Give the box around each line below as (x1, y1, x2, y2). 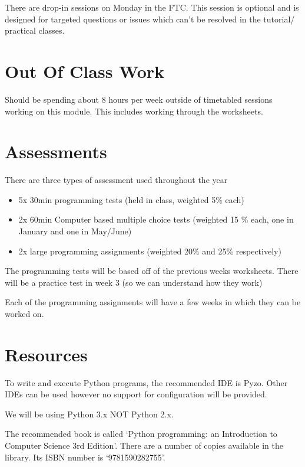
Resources (5, 342, 88, 366)
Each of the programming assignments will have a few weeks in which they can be (5, 296, 301, 308)
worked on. (5, 307, 44, 319)
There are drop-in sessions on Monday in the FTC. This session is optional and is (5, 1, 299, 13)
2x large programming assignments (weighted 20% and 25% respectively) (18, 244, 281, 257)
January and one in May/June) (18, 225, 132, 237)
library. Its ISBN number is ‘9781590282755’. (5, 450, 165, 463)
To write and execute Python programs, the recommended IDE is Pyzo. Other (5, 376, 288, 388)
